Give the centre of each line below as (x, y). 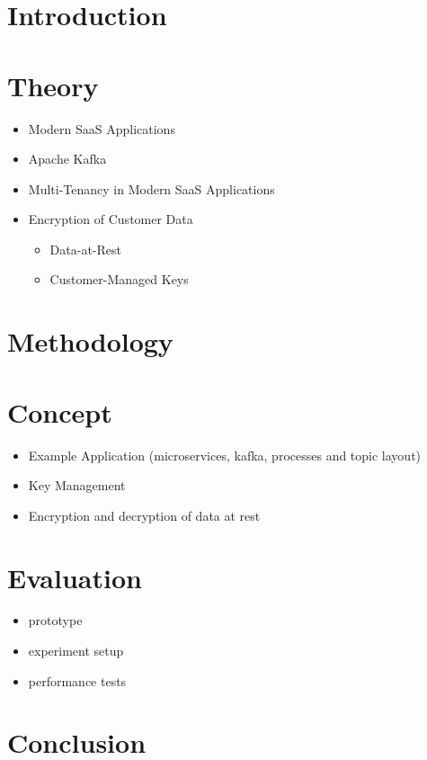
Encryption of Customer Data (111, 219)
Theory (53, 85)
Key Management (77, 485)
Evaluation (75, 577)
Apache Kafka (67, 159)
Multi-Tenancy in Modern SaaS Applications (151, 188)
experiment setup (76, 651)
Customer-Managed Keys (119, 279)
